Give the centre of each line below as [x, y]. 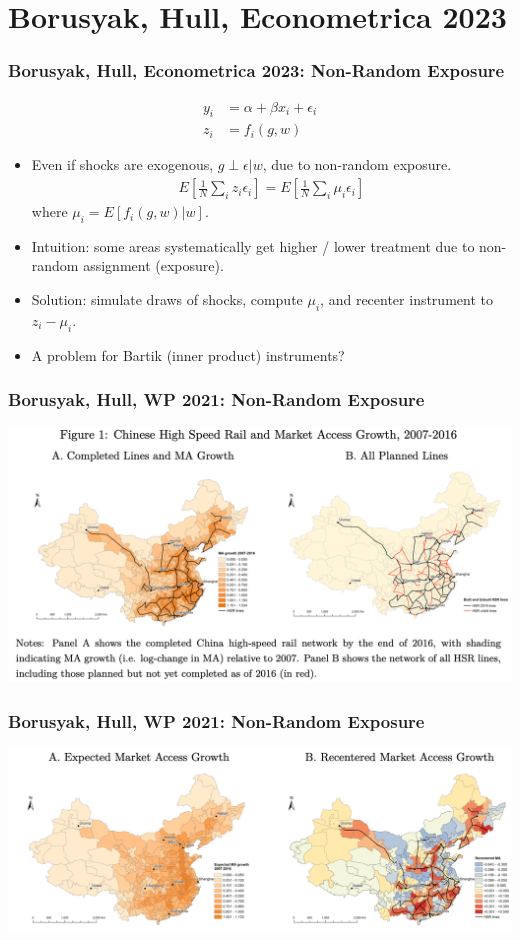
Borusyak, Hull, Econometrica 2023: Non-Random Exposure [256, 70]
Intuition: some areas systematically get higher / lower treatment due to [253, 245]
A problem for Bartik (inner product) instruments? [188, 354]
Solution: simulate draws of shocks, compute [167, 299]
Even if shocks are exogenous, [122, 164]
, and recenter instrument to [406, 299]
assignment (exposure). [153, 265]
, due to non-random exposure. [357, 164]
